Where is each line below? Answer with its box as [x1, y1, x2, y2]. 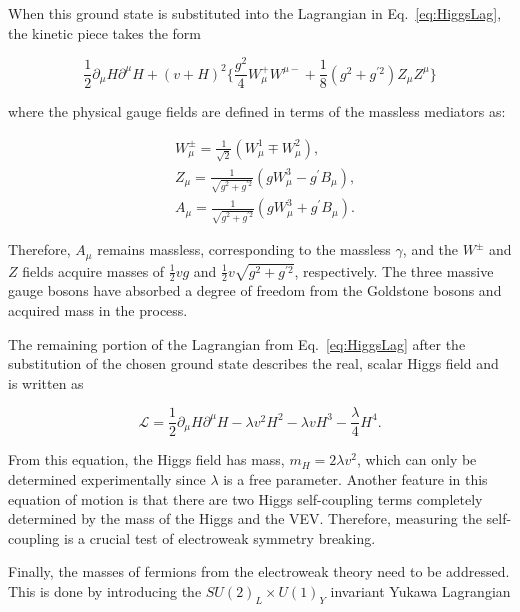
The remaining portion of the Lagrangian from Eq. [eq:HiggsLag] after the [8, 333, 466, 354]
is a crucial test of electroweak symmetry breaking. [64, 527, 376, 548]
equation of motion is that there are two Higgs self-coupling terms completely [8, 488, 483, 509]
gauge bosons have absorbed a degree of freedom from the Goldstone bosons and [8, 280, 502, 301]
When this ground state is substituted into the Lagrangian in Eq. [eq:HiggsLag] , [8, 3, 502, 23]
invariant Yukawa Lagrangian [330, 581, 511, 601]
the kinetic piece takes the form [8, 22, 201, 43]
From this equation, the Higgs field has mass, [8, 449, 285, 470]
